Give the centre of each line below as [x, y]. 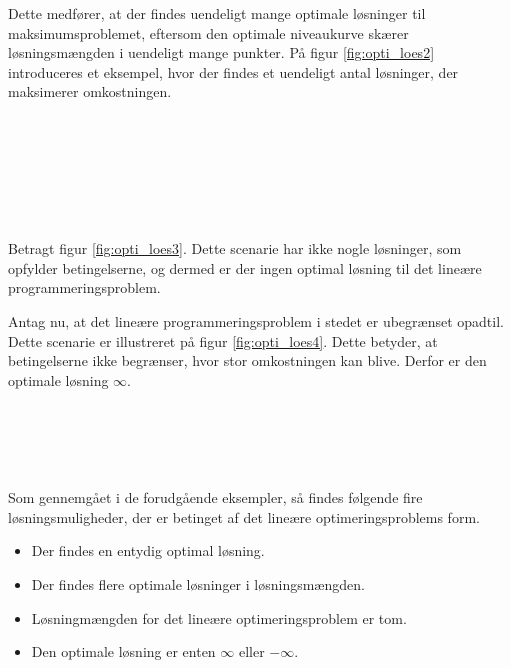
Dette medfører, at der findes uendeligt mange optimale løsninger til [217, 13]
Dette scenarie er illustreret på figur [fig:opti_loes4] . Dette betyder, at [223, 340]
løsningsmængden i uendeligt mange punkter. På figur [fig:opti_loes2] [221, 52]
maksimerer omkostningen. [90, 91]
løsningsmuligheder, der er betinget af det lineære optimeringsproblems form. [244, 516]
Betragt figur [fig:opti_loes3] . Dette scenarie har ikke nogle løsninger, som [235, 248]
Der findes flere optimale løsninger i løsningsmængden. [198, 584]
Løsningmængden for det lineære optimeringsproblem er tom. [219, 617]
